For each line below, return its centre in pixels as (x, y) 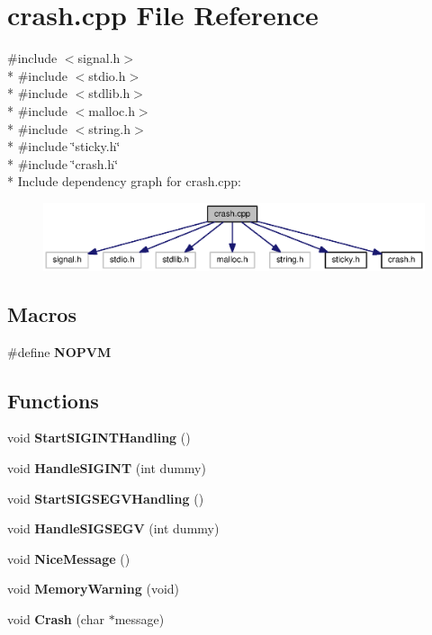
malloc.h (112, 110)
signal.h (99, 58)
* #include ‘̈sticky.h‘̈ (64, 146)
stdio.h (107, 75)
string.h (110, 128)
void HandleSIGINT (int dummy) (107, 468)
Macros (42, 313)
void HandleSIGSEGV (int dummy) (113, 528)
